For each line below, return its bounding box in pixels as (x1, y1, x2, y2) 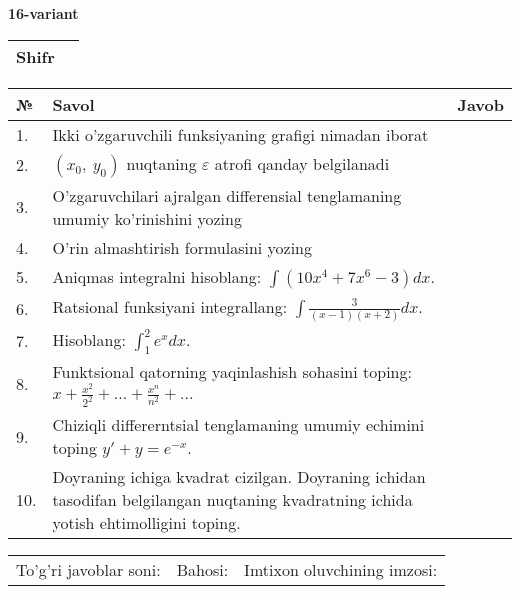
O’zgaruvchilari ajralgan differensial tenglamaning (52, 183, 402, 207)
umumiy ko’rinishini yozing (52, 206, 242, 230)
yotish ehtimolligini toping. (52, 511, 241, 535)
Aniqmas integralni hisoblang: (52, 264, 262, 288)
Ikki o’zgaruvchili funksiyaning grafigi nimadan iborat (52, 122, 429, 146)
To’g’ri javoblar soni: (16, 558, 161, 582)
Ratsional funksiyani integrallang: (52, 294, 288, 318)
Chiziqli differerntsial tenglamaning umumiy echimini (52, 413, 425, 437)
